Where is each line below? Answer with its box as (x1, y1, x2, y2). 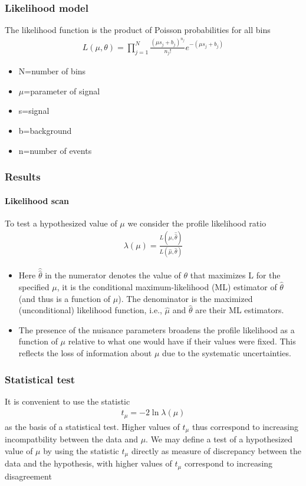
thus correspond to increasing (192, 420, 298, 432)
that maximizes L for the (190, 269, 281, 281)
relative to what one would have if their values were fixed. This (68, 335, 296, 347)
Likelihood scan (5, 194, 70, 206)
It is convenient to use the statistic (5, 395, 130, 407)
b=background (18, 124, 72, 136)
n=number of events (18, 144, 92, 156)
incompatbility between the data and (5, 433, 138, 445)
